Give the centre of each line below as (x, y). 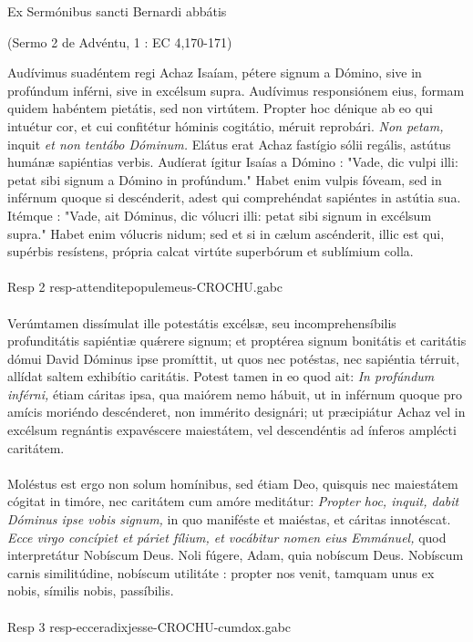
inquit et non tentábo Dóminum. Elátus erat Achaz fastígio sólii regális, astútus (229, 144)
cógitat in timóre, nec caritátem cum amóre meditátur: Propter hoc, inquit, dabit (233, 501)
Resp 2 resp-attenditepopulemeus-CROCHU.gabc (145, 287)
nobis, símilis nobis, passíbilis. (91, 590)
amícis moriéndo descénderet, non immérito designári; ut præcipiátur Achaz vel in (236, 412)
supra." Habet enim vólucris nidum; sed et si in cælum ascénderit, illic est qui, (226, 233)
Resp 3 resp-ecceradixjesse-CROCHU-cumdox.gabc (149, 626)
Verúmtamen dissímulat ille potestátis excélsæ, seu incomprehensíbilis (202, 322)
